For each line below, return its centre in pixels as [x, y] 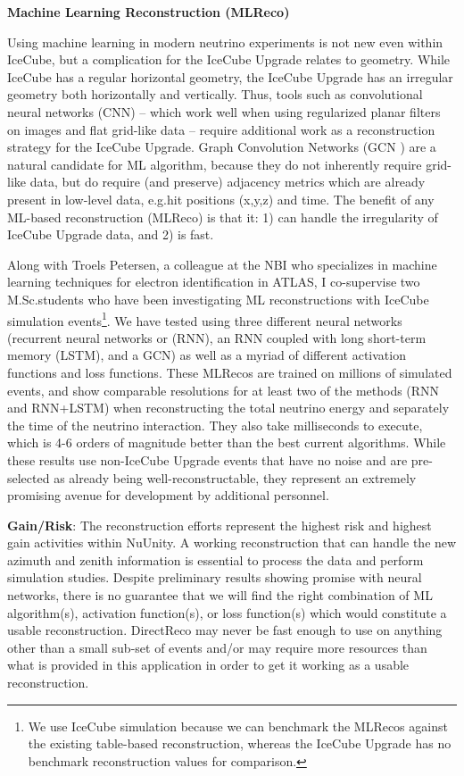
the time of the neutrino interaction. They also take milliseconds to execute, [215, 425]
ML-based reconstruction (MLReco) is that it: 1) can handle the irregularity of [223, 217]
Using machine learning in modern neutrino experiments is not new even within [225, 42]
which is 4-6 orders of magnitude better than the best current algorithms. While [227, 442]
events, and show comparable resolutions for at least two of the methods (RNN [224, 390]
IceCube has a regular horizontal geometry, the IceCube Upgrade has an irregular [230, 76]
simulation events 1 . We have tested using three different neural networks [205, 319]
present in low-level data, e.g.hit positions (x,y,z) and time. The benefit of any [221, 199]
